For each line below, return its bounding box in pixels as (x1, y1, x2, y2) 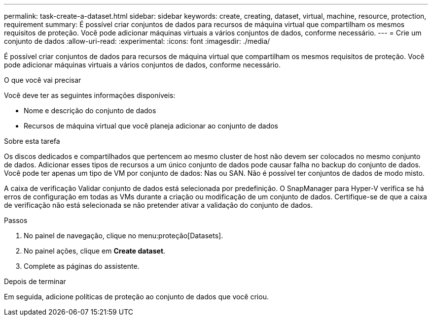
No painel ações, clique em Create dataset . (24, 247, 166, 255)
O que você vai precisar (4, 76, 81, 84)
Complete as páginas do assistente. (24, 262, 140, 270)
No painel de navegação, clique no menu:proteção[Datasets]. (24, 231, 223, 240)
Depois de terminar (4, 277, 66, 286)
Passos (4, 216, 28, 224)
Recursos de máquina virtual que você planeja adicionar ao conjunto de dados (24, 122, 278, 130)
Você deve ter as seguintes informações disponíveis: (4, 91, 176, 99)
